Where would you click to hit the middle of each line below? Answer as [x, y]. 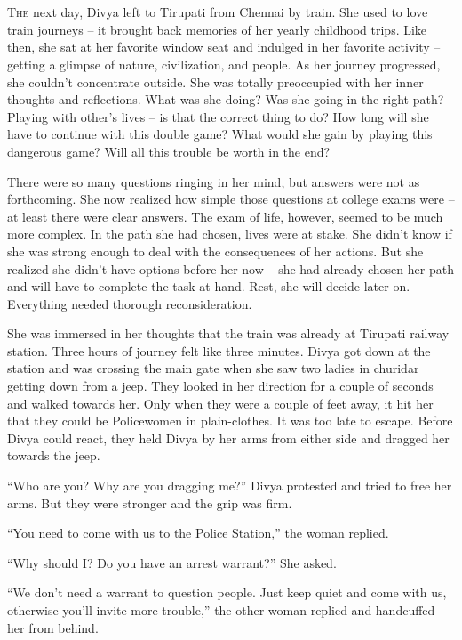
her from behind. [53, 627]
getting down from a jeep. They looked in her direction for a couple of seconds [220, 386]
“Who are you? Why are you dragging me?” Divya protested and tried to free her [230, 486]
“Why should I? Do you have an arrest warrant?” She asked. [172, 562]
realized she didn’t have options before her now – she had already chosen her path [231, 268]
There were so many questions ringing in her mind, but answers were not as [214, 181]
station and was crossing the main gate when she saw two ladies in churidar [213, 368]
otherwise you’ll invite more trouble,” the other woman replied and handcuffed [221, 610]
